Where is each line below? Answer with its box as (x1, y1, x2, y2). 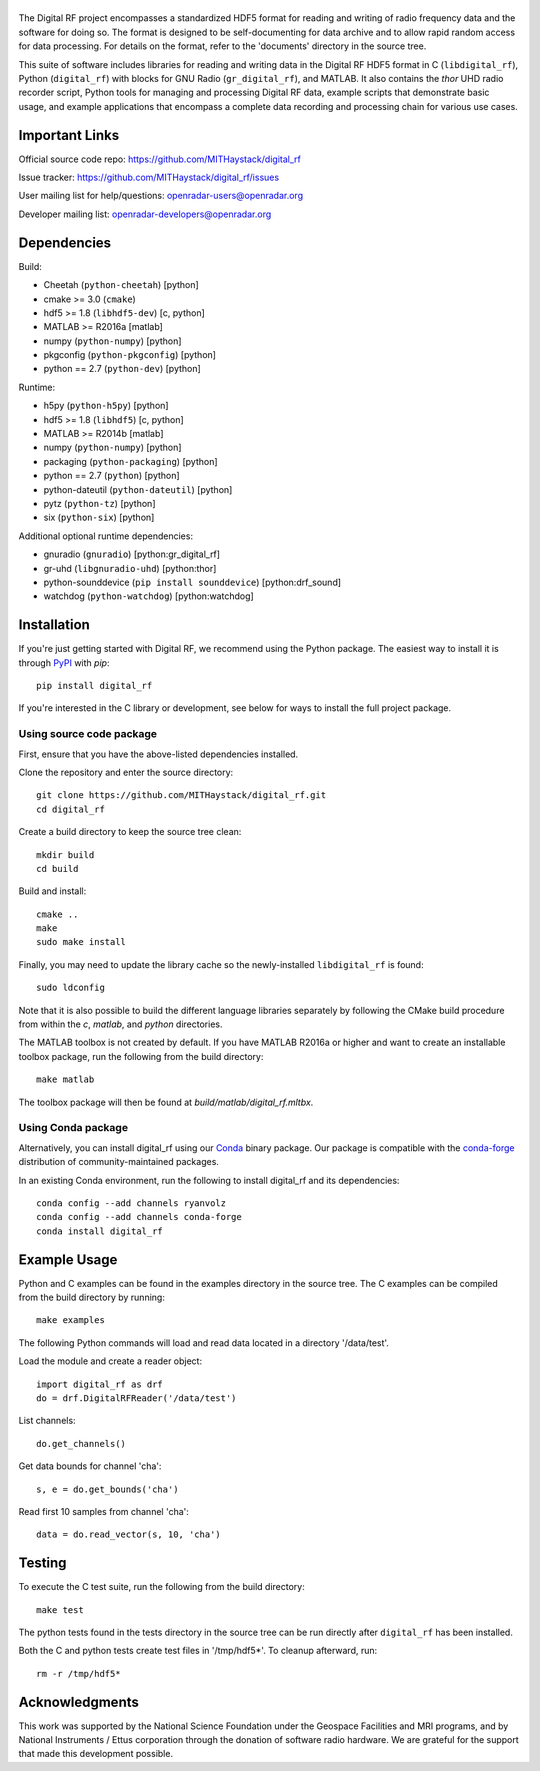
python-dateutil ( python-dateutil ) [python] (43, 483, 233, 495)
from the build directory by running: (18, 1291, 165, 1303)
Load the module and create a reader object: (18, 1355, 203, 1367)
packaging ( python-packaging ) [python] (43, 455, 219, 467)
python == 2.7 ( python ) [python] (43, 470, 180, 482)
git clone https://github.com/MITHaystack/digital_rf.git (36, 790, 327, 801)
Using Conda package (18, 1121, 129, 1135)
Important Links (18, 126, 120, 144)
